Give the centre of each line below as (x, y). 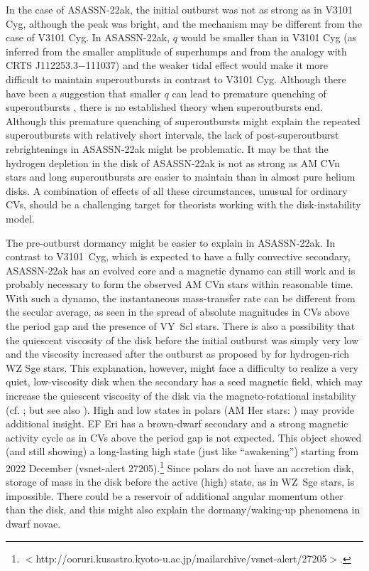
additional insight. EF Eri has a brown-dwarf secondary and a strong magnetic (177, 423)
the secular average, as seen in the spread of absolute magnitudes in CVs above (178, 312)
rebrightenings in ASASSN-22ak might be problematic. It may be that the (167, 148)
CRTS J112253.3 (42, 65)
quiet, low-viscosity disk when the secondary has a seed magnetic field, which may (184, 381)
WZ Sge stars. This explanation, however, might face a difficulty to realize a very (182, 367)
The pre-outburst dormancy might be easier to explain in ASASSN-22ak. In (171, 242)
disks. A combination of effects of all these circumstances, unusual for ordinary (177, 190)
